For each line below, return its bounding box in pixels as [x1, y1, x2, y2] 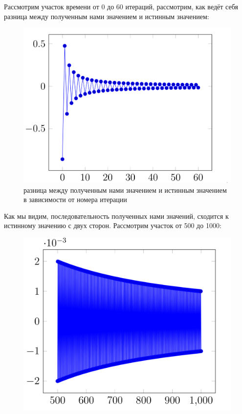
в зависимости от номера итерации [23, 194, 127, 205]
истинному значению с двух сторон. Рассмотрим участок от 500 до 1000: [4, 220, 221, 231]
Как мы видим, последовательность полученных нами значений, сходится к [4, 210, 229, 221]
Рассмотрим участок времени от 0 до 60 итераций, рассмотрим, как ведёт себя [4, 1, 238, 11]
